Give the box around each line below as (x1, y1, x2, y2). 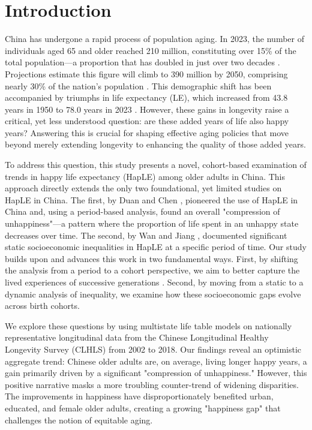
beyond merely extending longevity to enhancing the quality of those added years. (5, 138, 306, 151)
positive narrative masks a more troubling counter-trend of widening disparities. (5, 378, 299, 390)
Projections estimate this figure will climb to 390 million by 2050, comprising (5, 67, 288, 80)
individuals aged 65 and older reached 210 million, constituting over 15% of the (5, 44, 296, 56)
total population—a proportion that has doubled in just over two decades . (5, 56, 280, 68)
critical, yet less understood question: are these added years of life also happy (5, 115, 289, 127)
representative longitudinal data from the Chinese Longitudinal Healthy (5, 331, 269, 344)
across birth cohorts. (5, 299, 80, 312)
